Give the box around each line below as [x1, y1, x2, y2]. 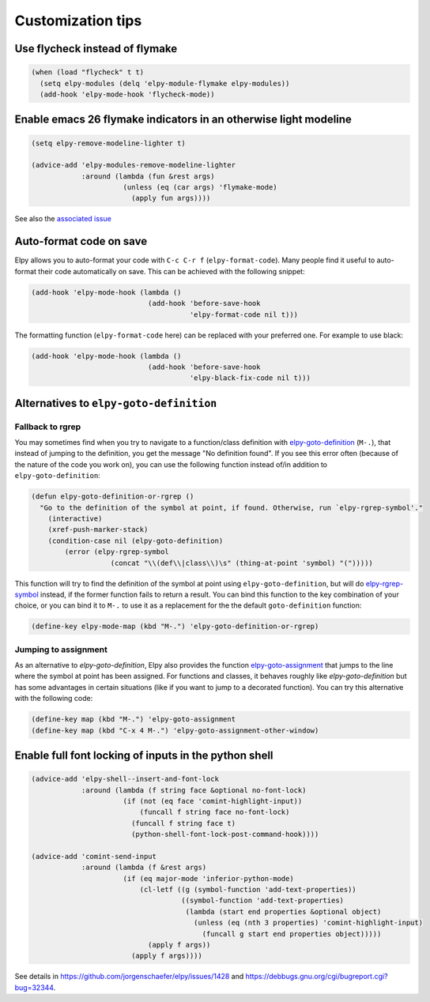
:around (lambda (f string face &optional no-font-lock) [81, 785, 307, 794]
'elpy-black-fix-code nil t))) [189, 374, 311, 382]
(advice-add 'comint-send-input [31, 852, 157, 861]
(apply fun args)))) [130, 194, 211, 203]
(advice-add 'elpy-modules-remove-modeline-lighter [31, 160, 236, 170]
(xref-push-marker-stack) [47, 525, 149, 534]
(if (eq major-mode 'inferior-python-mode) [123, 874, 294, 883]
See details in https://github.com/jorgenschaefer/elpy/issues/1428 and [14, 972, 244, 981]
